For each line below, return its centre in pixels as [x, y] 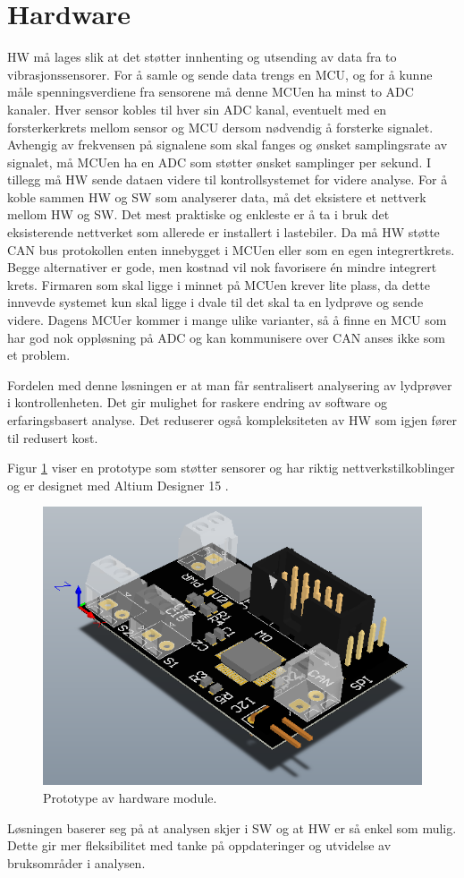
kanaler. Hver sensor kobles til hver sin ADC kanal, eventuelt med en [197, 109]
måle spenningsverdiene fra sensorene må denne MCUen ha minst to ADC [211, 92]
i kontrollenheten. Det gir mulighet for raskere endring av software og [197, 402]
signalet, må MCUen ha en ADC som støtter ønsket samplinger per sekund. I [219, 162]
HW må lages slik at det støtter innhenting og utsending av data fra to [202, 57]
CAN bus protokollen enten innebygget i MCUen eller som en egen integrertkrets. [231, 249]
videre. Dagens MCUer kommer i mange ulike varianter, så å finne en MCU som [227, 320]
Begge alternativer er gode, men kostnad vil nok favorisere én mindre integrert [222, 267]
